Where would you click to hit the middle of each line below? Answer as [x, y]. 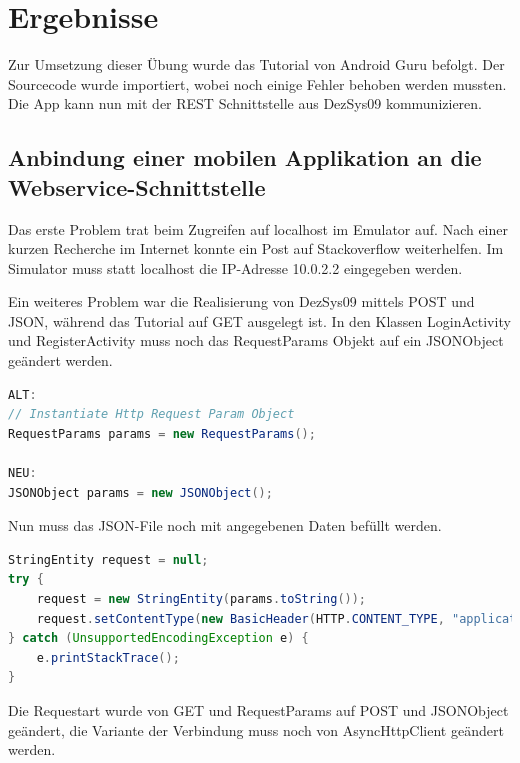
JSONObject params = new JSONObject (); [140, 492]
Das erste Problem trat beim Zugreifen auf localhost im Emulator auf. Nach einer [258, 228]
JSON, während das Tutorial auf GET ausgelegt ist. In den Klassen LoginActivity [259, 320]
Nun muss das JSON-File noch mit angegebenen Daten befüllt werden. [225, 525]
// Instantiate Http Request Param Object [151, 414]
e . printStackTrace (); [108, 657]
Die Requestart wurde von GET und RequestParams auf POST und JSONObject [258, 709]
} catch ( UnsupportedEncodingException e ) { [158, 638]
